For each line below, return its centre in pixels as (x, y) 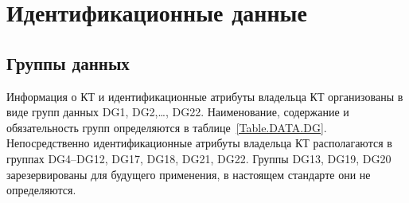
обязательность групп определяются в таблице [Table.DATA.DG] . (167, 127)
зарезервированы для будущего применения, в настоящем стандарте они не (189, 174)
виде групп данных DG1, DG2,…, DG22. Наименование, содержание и (178, 112)
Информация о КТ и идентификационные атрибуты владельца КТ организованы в (205, 96)
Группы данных (68, 62)
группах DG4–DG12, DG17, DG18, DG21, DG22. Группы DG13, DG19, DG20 (199, 158)
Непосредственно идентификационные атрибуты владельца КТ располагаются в (199, 143)
